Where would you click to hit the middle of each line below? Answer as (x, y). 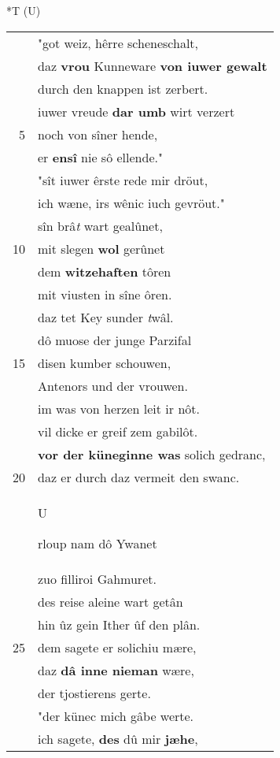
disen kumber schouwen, (105, 362)
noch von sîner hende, (98, 134)
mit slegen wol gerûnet (101, 248)
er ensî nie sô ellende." (100, 157)
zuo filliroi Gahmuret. (97, 578)
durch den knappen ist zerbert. (123, 88)
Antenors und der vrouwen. (113, 385)
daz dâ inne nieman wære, (116, 670)
